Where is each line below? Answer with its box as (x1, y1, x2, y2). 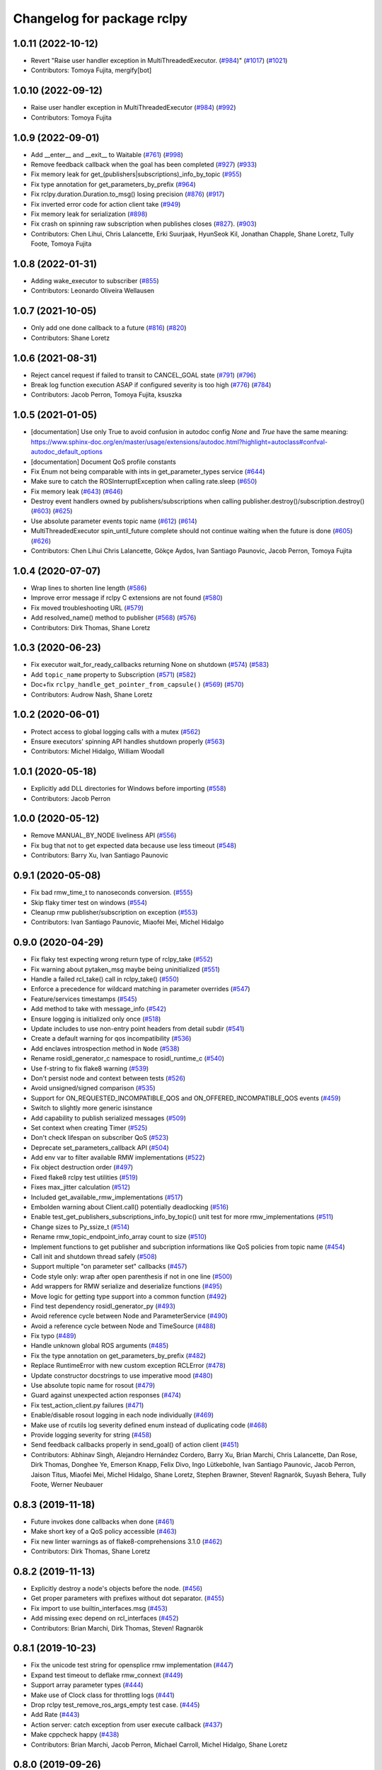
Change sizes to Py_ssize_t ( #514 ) (30, 1222, 130, 1231)
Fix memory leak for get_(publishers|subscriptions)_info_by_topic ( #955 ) (30, 170, 242, 178)
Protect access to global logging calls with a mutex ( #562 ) (30, 727, 201, 736)
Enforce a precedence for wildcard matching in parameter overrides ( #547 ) (30, 985, 250, 993)
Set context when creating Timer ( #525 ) (30, 1123, 148, 1132)
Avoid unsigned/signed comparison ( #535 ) (30, 1084, 156, 1092)
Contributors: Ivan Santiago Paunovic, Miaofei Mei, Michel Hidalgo (30, 918, 224, 927)
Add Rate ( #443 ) (30, 1711, 80, 1719)
